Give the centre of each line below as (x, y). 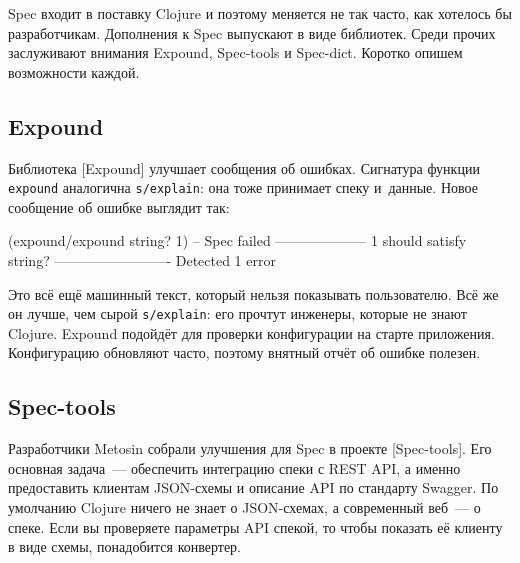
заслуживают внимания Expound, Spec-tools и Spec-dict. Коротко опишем (235, 52)
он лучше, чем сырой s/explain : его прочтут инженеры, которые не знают (237, 313)
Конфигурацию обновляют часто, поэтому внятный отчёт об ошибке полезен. (244, 352)
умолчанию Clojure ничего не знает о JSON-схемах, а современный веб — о (244, 507)
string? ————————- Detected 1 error (142, 260)
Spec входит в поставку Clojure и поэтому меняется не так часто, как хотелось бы (260, 13)
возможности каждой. (74, 71)
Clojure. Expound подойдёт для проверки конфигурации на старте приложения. (251, 332)
